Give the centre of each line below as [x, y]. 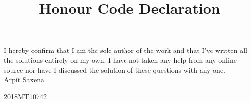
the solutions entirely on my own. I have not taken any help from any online [120, 60]
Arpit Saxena [24, 79]
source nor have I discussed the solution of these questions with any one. [115, 70]
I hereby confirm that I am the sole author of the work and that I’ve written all [125, 50]
